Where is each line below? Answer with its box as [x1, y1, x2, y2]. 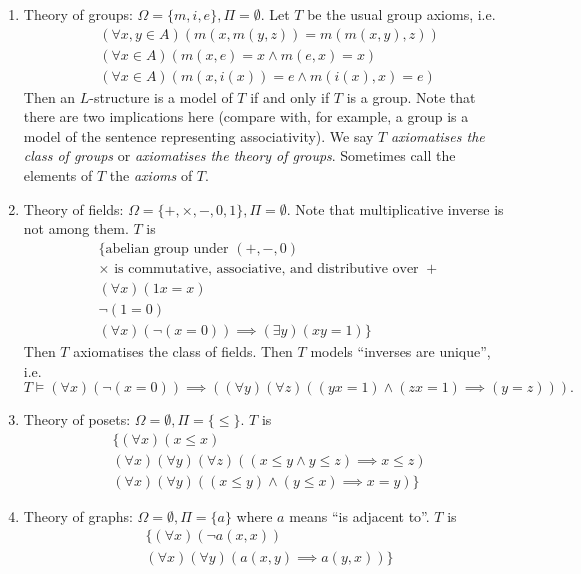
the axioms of [109, 165, 193, 186]
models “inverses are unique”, [310, 341, 491, 361]
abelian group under [105, 241, 229, 256]
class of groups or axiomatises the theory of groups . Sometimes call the [23, 145, 456, 166]
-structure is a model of [89, 86, 233, 107]
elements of [23, 165, 93, 186]
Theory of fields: [23, 198, 124, 219]
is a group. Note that [346, 86, 476, 107]
